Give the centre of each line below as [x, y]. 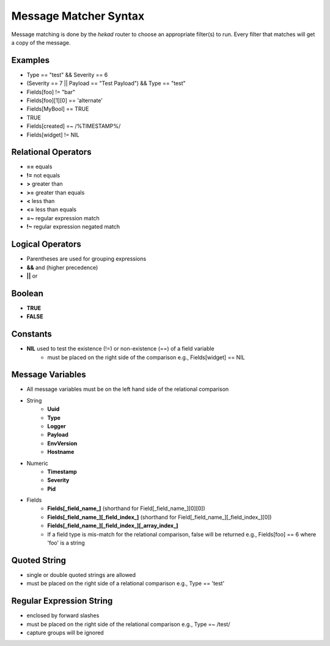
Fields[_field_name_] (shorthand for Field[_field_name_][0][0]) [127, 508]
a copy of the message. [41, 42]
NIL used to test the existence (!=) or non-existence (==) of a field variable [121, 349]
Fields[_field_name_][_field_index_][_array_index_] [113, 525]
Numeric [38, 463]
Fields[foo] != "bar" [51, 92]
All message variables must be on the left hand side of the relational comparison [128, 389]
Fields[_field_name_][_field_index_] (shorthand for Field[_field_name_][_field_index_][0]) [159, 517]
